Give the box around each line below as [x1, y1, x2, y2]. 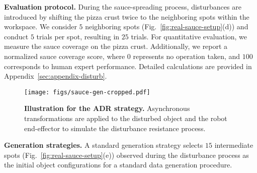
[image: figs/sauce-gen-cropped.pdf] [24, 88, 150, 96]
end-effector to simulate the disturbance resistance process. [24, 123, 206, 133]
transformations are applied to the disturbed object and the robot [24, 113, 227, 123]
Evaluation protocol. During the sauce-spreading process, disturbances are [4, 2, 241, 12]
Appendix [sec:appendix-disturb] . [4, 71, 107, 81]
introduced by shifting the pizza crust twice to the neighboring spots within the [4, 11, 249, 22]
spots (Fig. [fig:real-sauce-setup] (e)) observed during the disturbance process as [4, 149, 249, 160]
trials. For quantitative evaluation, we [131, 31, 247, 41]
